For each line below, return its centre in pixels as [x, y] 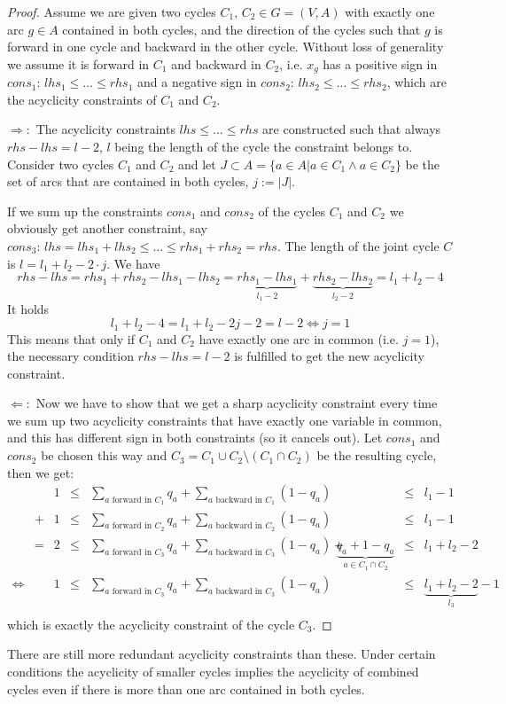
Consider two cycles [61, 164]
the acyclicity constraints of [82, 99]
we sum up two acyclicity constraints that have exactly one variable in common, [225, 420]
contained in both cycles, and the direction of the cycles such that [241, 29]
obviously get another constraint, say [107, 228]
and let [197, 164]
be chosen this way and [104, 455]
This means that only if [71, 338]
